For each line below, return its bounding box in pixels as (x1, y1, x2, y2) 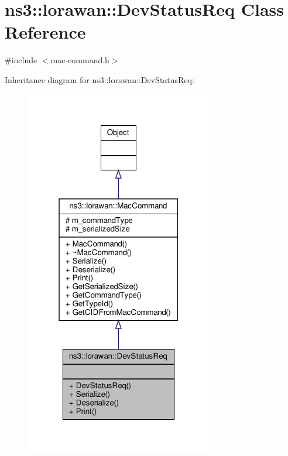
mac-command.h (50, 54, 109, 66)
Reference (5, 20, 86, 44)
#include (5, 54, 37, 66)
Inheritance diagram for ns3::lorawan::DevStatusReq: (5, 73, 194, 85)
